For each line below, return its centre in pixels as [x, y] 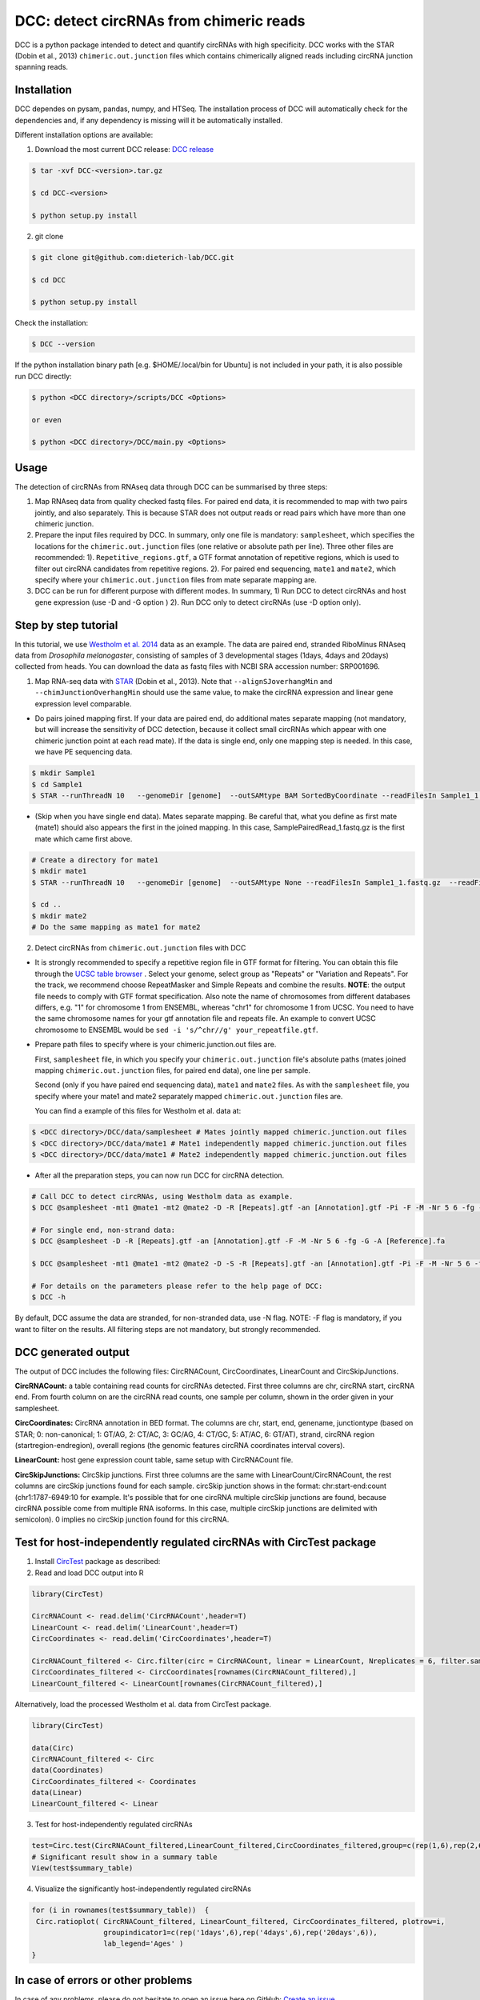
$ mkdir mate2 [59, 916]
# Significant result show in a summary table [124, 1857]
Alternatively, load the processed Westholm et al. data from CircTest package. [143, 1704]
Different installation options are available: [84, 135]
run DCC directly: [43, 376]
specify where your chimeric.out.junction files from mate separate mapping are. [176, 580]
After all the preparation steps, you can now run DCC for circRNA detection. [160, 1175]
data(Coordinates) [68, 1770]
